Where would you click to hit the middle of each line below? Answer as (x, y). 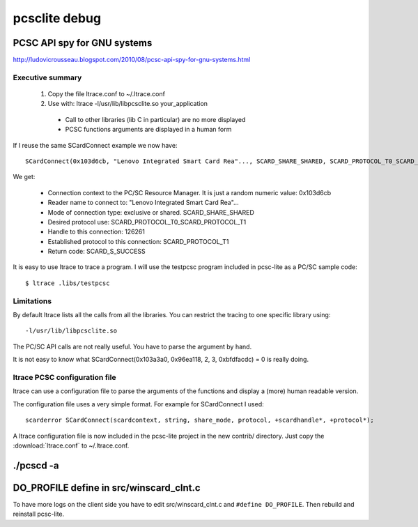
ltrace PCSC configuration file (64, 377)
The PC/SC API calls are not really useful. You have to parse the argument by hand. (132, 346)
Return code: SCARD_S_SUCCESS (96, 252)
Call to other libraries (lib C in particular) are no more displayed (155, 119)
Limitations (32, 301)
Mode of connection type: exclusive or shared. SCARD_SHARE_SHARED (151, 212)
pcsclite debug (57, 18)
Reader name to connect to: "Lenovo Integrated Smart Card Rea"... (144, 203)
